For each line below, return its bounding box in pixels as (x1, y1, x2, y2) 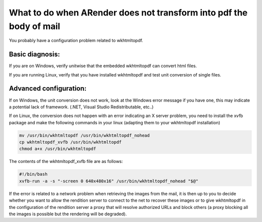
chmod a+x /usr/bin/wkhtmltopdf (19, 146, 97, 152)
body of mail (9, 21, 61, 31)
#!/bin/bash (19, 172, 48, 177)
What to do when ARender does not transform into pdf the (9, 7, 248, 18)
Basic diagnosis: (9, 50, 60, 59)
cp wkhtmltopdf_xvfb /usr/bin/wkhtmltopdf (19, 139, 122, 145)
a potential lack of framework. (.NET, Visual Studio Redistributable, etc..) (9, 104, 154, 110)
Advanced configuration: (9, 85, 87, 93)
